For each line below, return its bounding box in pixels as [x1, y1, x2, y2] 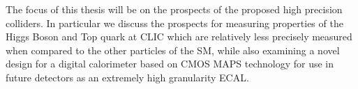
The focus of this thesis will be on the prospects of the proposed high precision [6, 2, 343, 16]
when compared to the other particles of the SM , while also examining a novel [6, 42, 340, 57]
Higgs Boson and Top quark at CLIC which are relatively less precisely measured [6, 29, 352, 44]
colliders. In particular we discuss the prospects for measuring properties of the [6, 15, 343, 30]
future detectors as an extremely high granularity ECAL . [6, 70, 249, 84]
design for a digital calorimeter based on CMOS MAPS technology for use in [6, 56, 334, 71]
